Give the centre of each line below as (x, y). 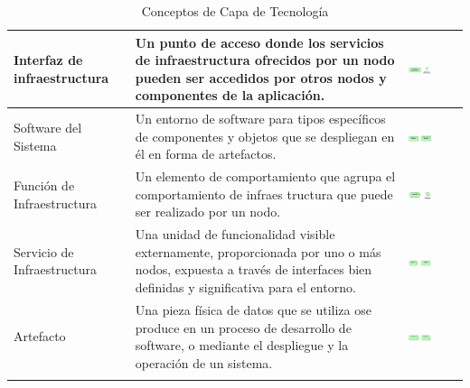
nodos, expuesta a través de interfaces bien (254, 269)
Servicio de (44, 251)
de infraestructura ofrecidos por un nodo (265, 60)
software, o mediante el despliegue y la (242, 345)
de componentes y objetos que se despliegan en (265, 136)
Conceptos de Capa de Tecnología (235, 11)
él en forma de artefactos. (206, 154)
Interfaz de (48, 60)
